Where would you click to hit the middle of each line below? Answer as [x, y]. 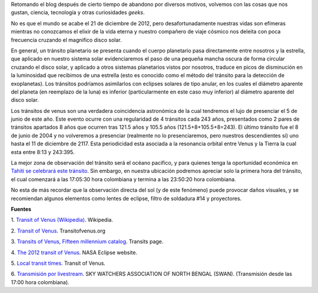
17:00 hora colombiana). [40, 282]
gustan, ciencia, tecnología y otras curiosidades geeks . [78, 12]
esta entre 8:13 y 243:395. [43, 152]
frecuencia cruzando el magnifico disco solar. [66, 40]
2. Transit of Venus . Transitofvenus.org [58, 231]
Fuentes [21, 209]
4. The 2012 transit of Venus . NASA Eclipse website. [74, 252]
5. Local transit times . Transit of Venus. [58, 263]
